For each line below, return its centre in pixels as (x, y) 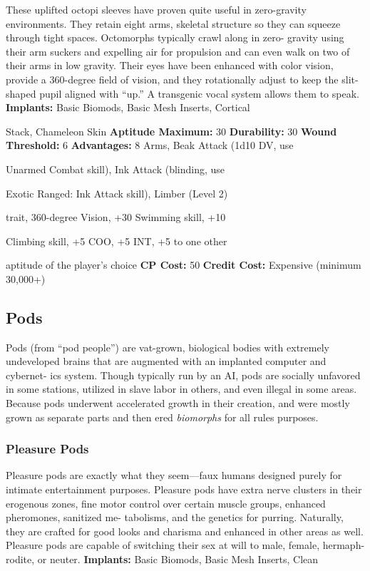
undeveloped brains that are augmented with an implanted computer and (166, 361)
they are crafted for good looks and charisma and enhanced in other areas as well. (185, 531)
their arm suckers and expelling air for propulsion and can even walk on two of (178, 51)
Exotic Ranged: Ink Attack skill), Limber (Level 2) (117, 193)
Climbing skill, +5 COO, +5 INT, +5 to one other (117, 241)
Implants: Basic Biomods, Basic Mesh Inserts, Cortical (128, 107)
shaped (21, 93)
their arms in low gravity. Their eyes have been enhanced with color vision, (170, 65)
